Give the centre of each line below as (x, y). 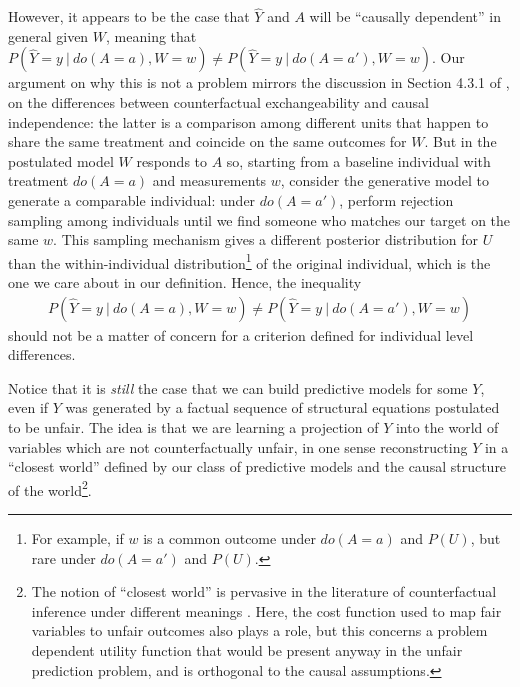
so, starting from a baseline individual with (358, 160)
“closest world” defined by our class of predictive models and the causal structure (257, 466)
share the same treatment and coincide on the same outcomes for (207, 141)
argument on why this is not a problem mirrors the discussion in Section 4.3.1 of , (259, 82)
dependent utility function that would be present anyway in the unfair (247, 650)
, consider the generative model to (384, 180)
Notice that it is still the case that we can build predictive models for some (238, 387)
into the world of (447, 427)
